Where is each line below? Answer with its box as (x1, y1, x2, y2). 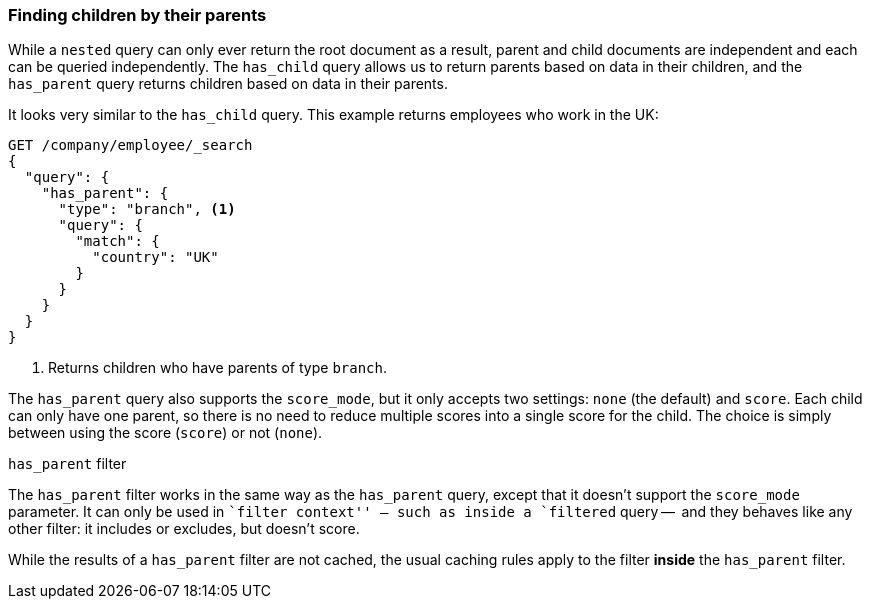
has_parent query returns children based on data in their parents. (8, 75, 448, 93)
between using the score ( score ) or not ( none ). (8, 424, 323, 442)
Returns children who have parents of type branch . (48, 359, 387, 377)
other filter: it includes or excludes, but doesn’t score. (8, 520, 360, 538)
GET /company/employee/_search (8, 137, 253, 154)
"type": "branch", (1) (58, 201, 236, 218)
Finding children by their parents (8, 5, 267, 25)
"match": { (75, 233, 160, 250)
